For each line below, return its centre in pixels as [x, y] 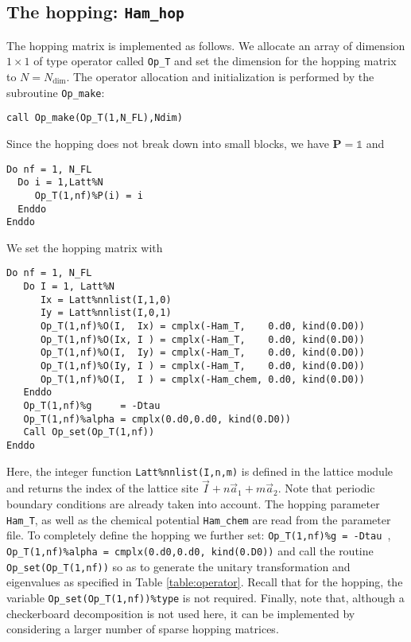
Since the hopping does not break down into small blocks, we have [168, 143]
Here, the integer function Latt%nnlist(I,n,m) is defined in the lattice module [200, 471]
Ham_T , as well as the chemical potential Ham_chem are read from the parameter [199, 519]
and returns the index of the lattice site [103, 488]
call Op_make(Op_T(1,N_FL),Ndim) [95, 118]
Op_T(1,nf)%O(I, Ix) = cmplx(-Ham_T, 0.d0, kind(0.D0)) [203, 327]
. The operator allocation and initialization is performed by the [220, 77]
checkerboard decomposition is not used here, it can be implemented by [181, 613]
